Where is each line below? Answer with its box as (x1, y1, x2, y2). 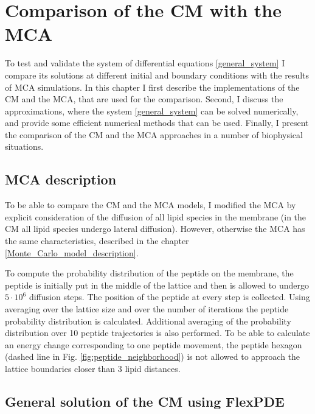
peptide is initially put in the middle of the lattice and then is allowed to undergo (5, 278, 309, 291)
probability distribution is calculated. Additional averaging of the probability (5, 314, 291, 327)
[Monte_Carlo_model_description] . (5, 246, 139, 259)
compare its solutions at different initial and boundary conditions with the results (5, 68, 309, 81)
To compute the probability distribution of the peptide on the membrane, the (5, 267, 294, 279)
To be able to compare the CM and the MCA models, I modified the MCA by (5, 198, 296, 211)
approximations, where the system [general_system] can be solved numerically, (5, 104, 299, 117)
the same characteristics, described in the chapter (5, 234, 189, 247)
